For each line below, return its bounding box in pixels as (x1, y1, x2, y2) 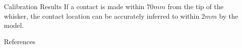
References (4, 36, 36, 46)
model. (4, 20, 24, 30)
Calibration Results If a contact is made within (4, 1, 145, 11)
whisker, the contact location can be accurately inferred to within (4, 11, 200, 21)
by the (219, 11, 239, 21)
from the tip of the (168, 1, 223, 11)
